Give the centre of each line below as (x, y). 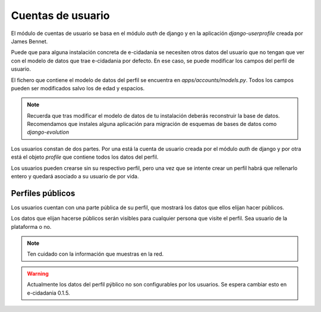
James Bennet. (29, 41)
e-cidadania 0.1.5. (49, 293)
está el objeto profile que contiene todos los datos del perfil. (85, 157)
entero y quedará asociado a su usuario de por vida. (75, 177)
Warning (38, 273)
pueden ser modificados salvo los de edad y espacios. (78, 88)
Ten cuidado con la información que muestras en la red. (95, 254)
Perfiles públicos (43, 193)
